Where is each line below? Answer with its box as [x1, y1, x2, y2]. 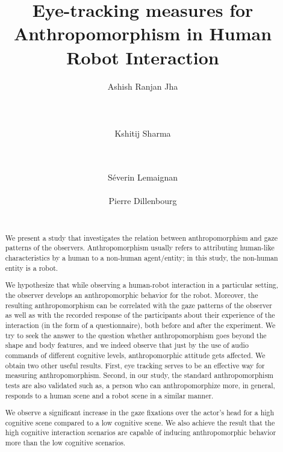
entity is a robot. [5, 262, 58, 273]
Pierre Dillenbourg [108, 194, 177, 206]
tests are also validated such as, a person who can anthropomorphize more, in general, [5, 380, 275, 390]
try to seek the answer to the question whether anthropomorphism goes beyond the [5, 330, 267, 340]
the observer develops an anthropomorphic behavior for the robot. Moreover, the [5, 290, 258, 300]
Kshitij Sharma [114, 126, 171, 139]
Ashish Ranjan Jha [107, 79, 178, 92]
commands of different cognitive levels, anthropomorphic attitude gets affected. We [5, 350, 266, 360]
